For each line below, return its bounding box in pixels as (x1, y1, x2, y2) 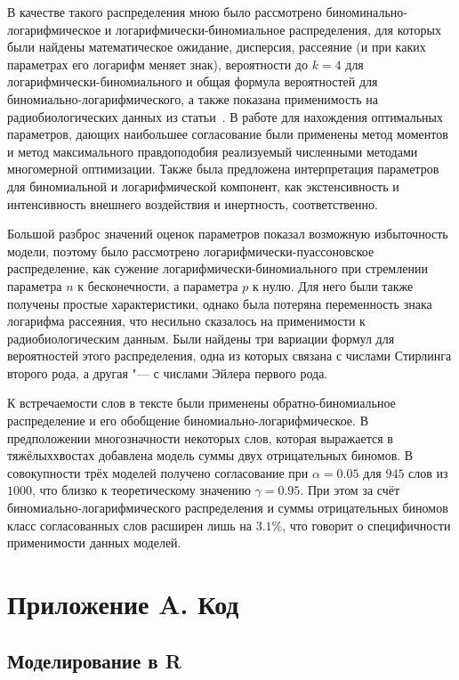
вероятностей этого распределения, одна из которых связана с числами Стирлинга (7, 346, 452, 365)
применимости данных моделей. (7, 533, 181, 552)
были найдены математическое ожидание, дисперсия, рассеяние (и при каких (7, 37, 426, 56)
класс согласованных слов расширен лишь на (7, 515, 252, 534)
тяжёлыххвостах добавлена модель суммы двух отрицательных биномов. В (7, 446, 414, 465)
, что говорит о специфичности (282, 515, 451, 534)
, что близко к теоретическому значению (32, 481, 251, 499)
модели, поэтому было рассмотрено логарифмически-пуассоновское (7, 241, 374, 260)
